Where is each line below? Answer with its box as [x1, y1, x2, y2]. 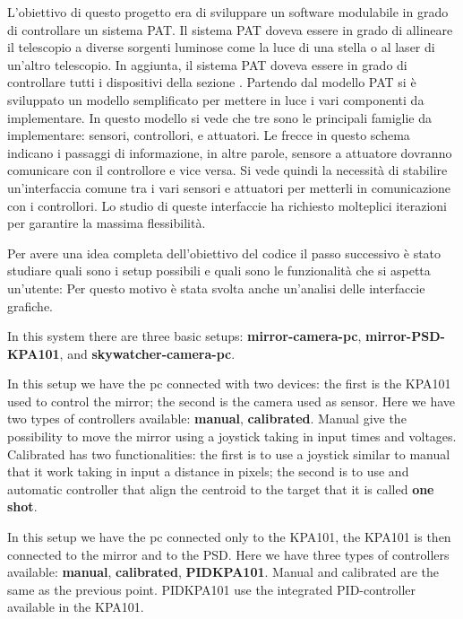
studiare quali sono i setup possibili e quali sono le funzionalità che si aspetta [7, 261, 431, 280]
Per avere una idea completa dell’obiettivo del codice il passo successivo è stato [7, 243, 442, 262]
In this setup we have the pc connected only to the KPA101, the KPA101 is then [7, 527, 451, 546]
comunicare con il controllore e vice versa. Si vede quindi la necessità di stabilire [7, 161, 448, 179]
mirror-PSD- [365, 327, 445, 345]
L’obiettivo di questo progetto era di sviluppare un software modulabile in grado [7, 3, 449, 21]
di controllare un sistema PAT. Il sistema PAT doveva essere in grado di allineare [7, 20, 453, 39]
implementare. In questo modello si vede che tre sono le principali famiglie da [7, 108, 432, 126]
